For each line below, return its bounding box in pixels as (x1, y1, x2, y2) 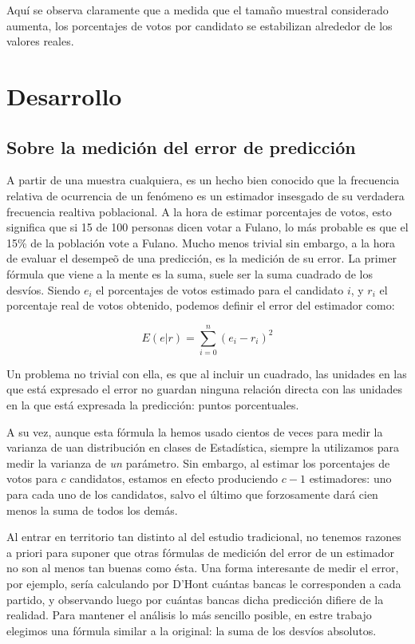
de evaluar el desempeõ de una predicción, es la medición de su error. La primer (6, 250, 397, 267)
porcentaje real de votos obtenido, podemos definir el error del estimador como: (6, 297, 395, 314)
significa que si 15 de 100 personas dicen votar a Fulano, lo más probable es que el (6, 219, 409, 235)
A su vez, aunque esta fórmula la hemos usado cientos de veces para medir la (6, 423, 383, 440)
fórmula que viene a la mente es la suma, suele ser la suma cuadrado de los (6, 265, 373, 282)
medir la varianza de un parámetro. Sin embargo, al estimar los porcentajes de (6, 454, 390, 471)
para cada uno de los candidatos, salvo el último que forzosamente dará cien (6, 485, 378, 502)
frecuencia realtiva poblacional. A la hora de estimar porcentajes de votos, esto (6, 203, 392, 219)
